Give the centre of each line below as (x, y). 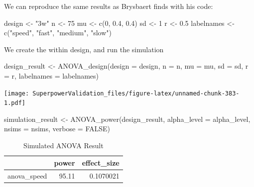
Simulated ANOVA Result (63, 145)
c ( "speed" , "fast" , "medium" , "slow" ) (58, 33)
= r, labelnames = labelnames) (52, 75)
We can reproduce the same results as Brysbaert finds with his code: (109, 6)
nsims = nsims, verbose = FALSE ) (57, 129)
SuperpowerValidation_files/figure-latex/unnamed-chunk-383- (136, 93)
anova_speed (27, 175)
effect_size (101, 162)
